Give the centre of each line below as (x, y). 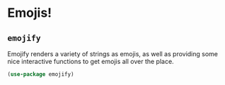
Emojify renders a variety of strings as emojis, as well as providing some (112, 54)
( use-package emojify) (41, 74)
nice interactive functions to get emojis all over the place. (91, 61)
